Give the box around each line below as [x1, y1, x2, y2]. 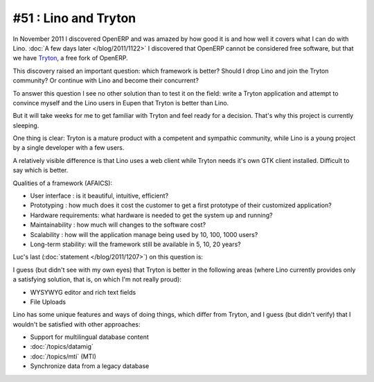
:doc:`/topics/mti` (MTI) [30, 352, 97, 361]
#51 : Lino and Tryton [12, 10, 136, 26]
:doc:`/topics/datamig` [30, 342, 93, 351]
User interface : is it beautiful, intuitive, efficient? [30, 191, 169, 200]
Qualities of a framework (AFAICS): [12, 179, 113, 187]
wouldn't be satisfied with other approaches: [12, 320, 141, 329]
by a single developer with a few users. [12, 144, 125, 152]
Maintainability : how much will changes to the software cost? [30, 220, 206, 229]
